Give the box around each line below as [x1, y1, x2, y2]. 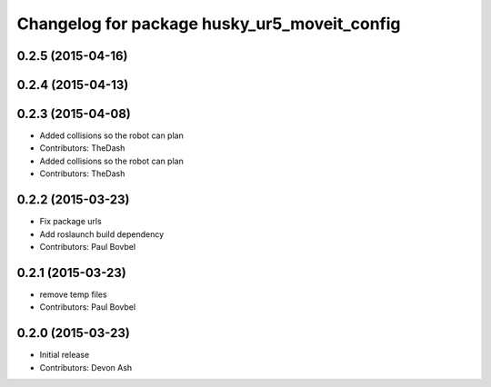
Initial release [39, 350, 90, 361]
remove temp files [39, 289, 108, 300]
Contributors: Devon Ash [39, 362, 133, 372]
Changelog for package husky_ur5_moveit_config [16, 14, 401, 34]
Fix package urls [39, 216, 102, 227]
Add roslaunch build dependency [39, 228, 165, 240]
